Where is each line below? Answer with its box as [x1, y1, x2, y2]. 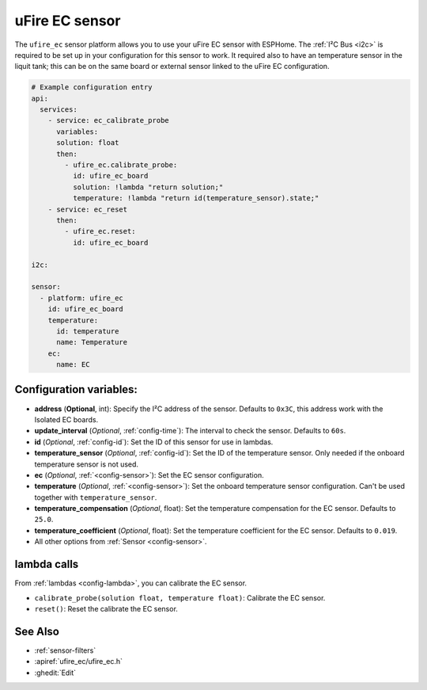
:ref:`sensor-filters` [34, 646, 96, 655]
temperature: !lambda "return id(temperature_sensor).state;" [72, 194, 319, 203]
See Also [14, 624, 59, 638]
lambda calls [14, 558, 79, 571]
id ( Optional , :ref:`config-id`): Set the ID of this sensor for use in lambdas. [34, 436, 274, 447]
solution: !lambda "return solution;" [72, 182, 224, 192]
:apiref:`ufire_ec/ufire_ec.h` [34, 657, 123, 666]
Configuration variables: [14, 383, 138, 396]
